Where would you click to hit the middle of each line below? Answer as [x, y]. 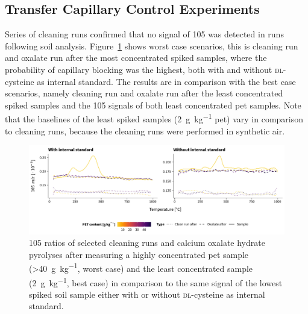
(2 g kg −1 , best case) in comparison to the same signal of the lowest [156, 281]
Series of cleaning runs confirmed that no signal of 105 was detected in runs [144, 34]
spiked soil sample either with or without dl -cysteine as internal [147, 294]
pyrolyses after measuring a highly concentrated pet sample [139, 254]
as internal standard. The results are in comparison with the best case [166, 81]
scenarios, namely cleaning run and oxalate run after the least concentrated [144, 93]
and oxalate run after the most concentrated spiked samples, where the [136, 58]
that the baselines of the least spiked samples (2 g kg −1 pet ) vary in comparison [154, 118]
